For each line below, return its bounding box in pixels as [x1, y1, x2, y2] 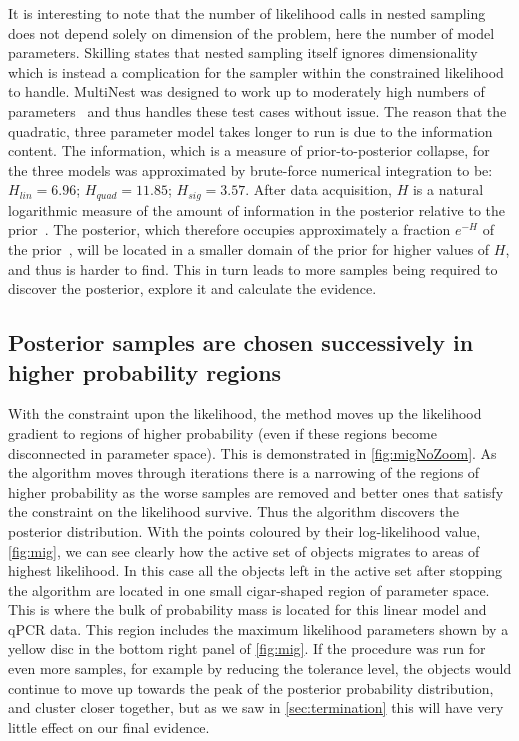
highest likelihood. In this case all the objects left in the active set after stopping [8, 560, 502, 581]
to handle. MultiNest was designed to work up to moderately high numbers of [8, 81, 485, 102]
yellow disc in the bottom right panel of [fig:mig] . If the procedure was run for [8, 638, 486, 659]
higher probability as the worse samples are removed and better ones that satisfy [8, 481, 504, 502]
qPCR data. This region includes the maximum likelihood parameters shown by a [8, 618, 509, 639]
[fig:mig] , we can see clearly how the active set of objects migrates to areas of [8, 540, 480, 561]
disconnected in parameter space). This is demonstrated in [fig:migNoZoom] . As [8, 442, 497, 463]
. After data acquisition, [245, 179, 392, 200]
